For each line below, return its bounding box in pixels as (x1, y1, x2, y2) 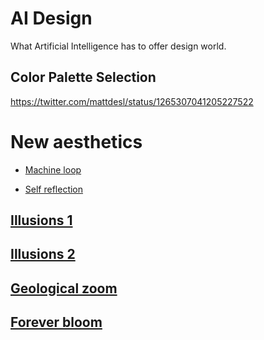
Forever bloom (10, 314, 103, 331)
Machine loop (24, 163, 82, 176)
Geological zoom (10, 280, 118, 297)
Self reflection (24, 183, 84, 195)
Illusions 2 (10, 246, 76, 263)
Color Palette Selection (10, 69, 157, 86)
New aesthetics (10, 130, 143, 153)
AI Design (10, 7, 93, 30)
